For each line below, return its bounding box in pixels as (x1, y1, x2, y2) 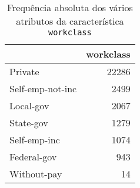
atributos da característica (16, 14, 124, 28)
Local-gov (9, 99, 49, 112)
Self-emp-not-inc (9, 82, 77, 95)
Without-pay (9, 167, 62, 180)
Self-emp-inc (9, 133, 60, 146)
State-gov (9, 116, 48, 129)
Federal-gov (9, 150, 57, 163)
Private (9, 65, 39, 78)
